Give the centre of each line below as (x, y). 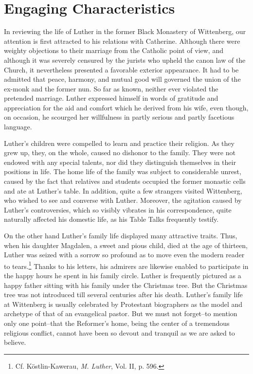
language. (18, 127)
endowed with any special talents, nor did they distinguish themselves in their (120, 162)
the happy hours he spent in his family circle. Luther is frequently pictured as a (123, 276)
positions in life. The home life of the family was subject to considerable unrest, (123, 171)
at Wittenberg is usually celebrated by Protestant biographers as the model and (123, 304)
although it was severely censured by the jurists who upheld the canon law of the (125, 60)
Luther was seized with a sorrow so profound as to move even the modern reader (124, 255)
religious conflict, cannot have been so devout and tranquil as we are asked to (119, 332)
